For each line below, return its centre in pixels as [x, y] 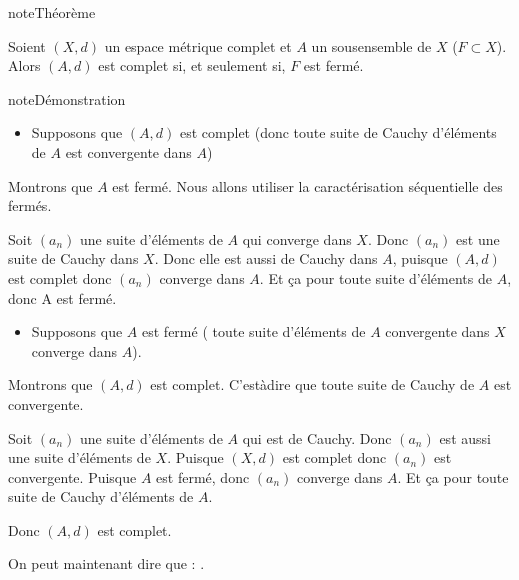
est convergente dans [128, 151]
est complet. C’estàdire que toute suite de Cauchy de [312, 384]
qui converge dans [297, 238]
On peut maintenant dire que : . [106, 563]
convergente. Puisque [72, 476]
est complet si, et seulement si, [192, 65]
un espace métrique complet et [198, 45]
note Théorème [52, 12]
